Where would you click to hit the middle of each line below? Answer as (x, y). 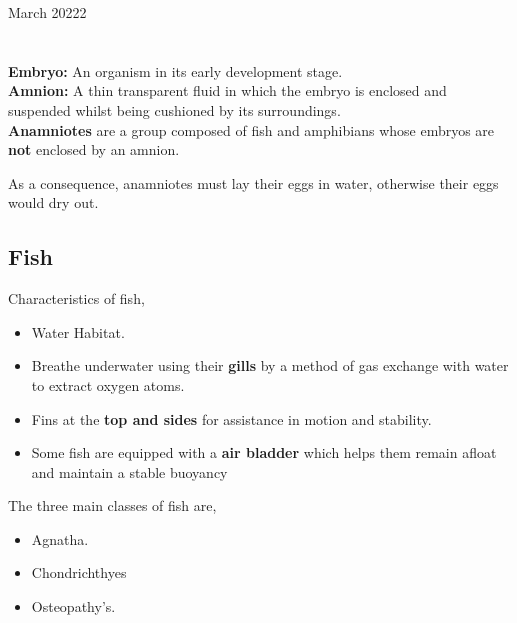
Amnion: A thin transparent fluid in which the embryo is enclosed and (227, 90)
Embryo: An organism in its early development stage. (175, 70)
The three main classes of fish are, (112, 505)
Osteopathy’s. (73, 606)
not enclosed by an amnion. (94, 149)
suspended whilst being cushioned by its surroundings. (174, 109)
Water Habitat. (78, 331)
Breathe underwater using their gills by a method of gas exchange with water (270, 365)
